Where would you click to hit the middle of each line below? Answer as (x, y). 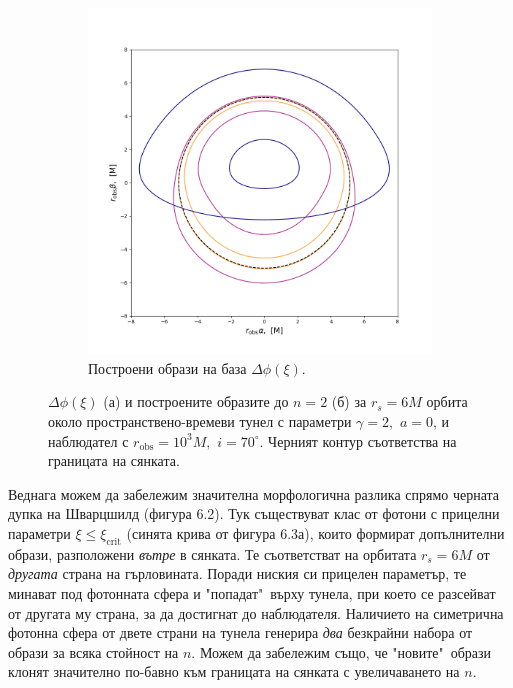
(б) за (349, 401)
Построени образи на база (167, 367)
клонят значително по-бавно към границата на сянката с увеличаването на (234, 671)
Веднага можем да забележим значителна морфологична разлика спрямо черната (254, 493)
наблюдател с (88, 440)
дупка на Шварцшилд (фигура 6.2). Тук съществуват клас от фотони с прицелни (254, 513)
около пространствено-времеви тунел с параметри (200, 420)
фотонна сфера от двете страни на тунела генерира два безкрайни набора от (240, 632)
